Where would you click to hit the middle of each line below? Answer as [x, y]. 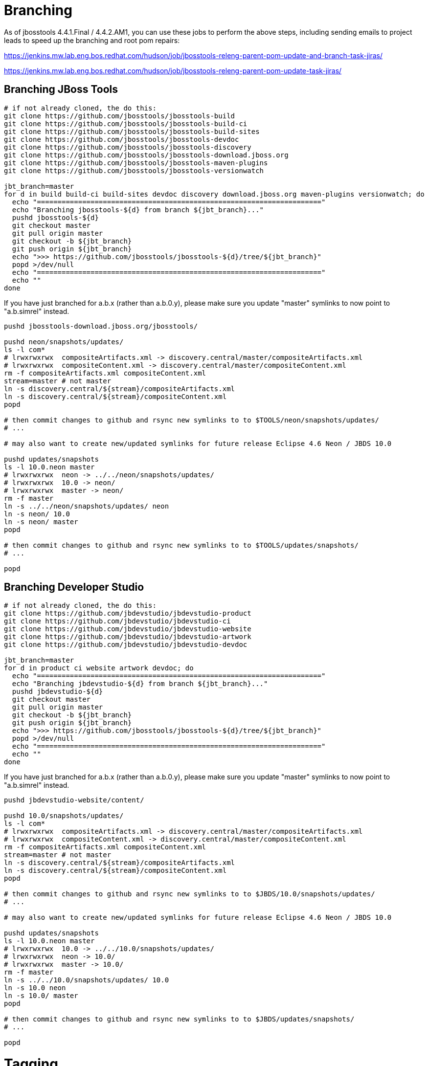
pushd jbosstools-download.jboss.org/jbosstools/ [101, 326]
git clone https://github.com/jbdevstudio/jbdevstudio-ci [117, 621]
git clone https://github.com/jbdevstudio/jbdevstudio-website [128, 629]
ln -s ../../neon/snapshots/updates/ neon [87, 506]
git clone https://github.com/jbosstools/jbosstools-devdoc [122, 139]
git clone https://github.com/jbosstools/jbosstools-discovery [128, 147]
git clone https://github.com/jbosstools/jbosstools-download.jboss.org [146, 155]
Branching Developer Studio [74, 587]
